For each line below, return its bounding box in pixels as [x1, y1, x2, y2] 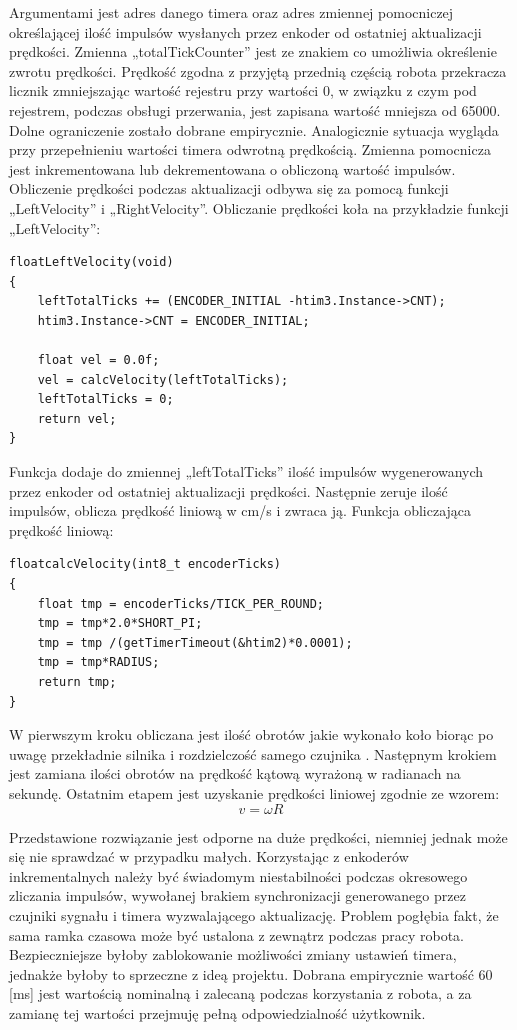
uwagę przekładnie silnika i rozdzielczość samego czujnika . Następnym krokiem [9, 743, 497, 764]
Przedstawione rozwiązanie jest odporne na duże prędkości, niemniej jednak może [9, 826, 508, 847]
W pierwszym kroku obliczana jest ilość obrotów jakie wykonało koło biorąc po [9, 724, 494, 745]
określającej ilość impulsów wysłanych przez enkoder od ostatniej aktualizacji [9, 21, 482, 42]
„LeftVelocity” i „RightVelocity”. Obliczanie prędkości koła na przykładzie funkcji [9, 197, 509, 218]
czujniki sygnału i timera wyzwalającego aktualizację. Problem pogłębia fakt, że [9, 904, 499, 925]
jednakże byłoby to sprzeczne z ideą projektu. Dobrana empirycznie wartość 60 [9, 963, 493, 984]
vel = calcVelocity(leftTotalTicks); [37, 372, 289, 387]
